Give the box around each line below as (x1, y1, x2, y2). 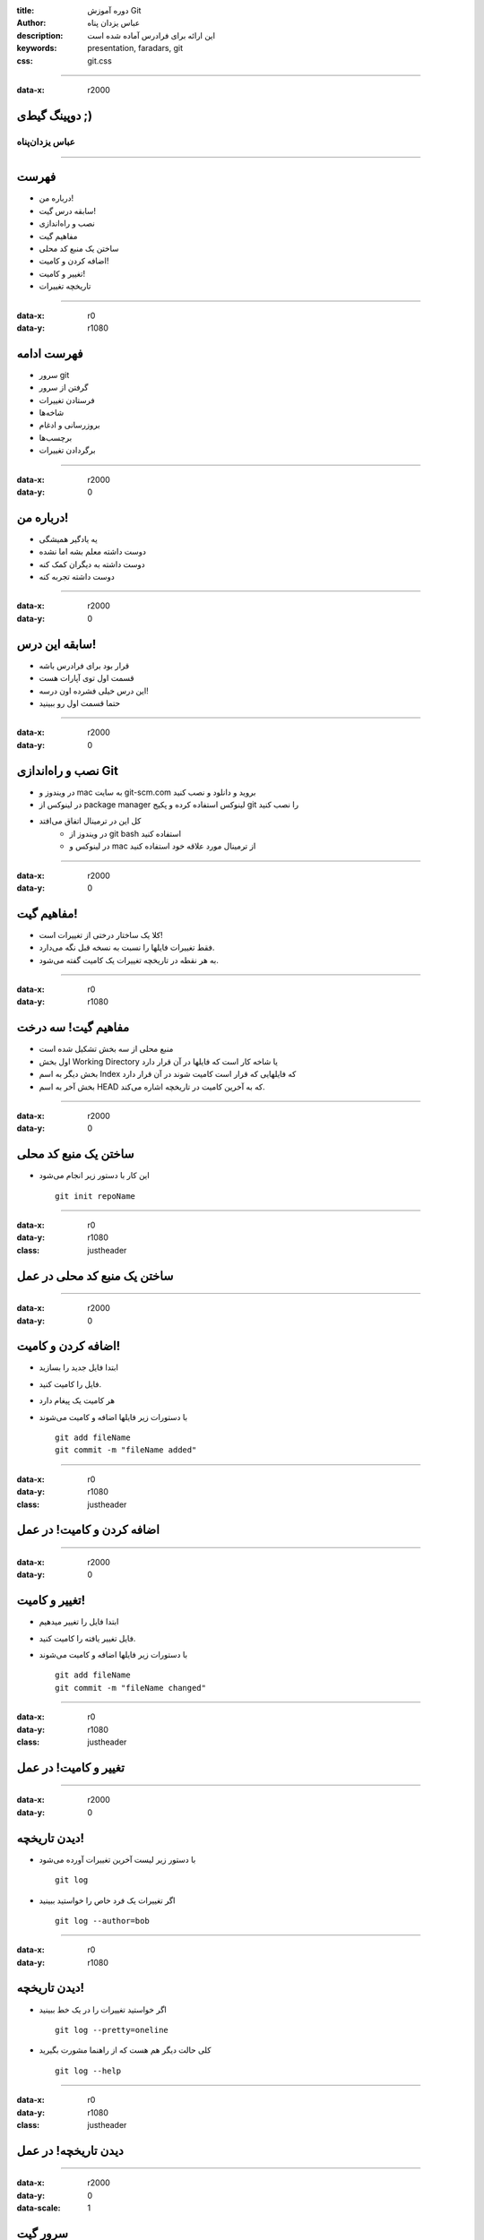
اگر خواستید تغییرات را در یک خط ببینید (39, 2003, 168, 2015)
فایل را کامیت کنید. (39, 1378, 102, 1389)
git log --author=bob (55, 1916, 150, 1926)
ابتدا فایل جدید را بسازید (39, 1362, 119, 1373)
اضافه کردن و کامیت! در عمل (16, 1522, 160, 1538)
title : (16, 5, 35, 15)
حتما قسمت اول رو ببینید (39, 697, 121, 708)
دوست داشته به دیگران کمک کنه (39, 558, 145, 569)
